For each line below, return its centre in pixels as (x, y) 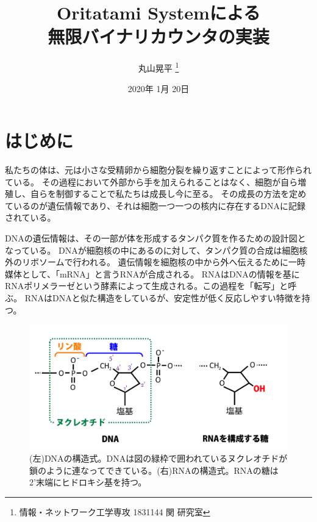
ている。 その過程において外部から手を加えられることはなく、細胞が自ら (151, 181)
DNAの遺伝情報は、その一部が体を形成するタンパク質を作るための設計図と (155, 238)
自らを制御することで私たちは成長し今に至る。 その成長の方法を (160, 194)
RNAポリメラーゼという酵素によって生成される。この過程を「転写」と (147, 286)
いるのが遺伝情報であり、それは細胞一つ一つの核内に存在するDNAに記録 (159, 205)
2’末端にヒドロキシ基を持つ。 (88, 482)
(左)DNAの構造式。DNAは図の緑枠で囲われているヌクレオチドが (158, 458)
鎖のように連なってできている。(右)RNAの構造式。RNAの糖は (154, 470)
